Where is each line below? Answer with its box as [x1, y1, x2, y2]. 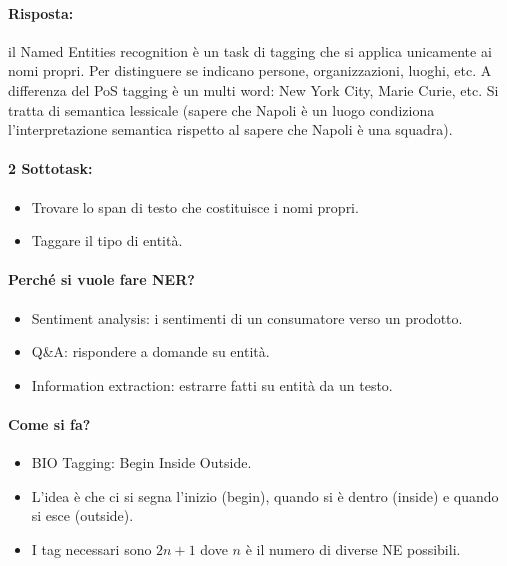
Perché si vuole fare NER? [8, 269, 195, 290]
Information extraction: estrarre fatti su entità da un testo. [31, 374, 393, 395]
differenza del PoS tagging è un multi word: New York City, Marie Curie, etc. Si [8, 79, 499, 100]
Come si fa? [8, 413, 91, 434]
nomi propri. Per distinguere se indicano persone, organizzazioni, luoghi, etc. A [8, 60, 492, 81]
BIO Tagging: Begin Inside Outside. [31, 452, 252, 473]
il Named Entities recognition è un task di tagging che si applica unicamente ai [8, 40, 492, 61]
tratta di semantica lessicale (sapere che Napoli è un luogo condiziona [8, 99, 435, 120]
